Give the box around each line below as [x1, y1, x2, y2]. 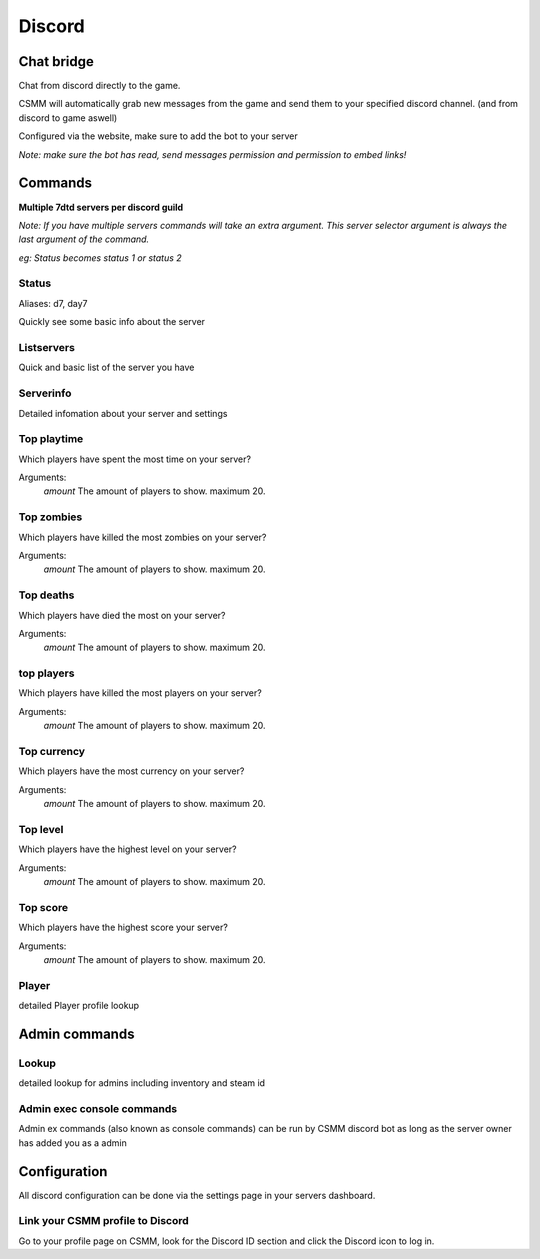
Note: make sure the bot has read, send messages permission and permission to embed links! [18, 148, 407, 160]
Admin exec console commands [18, 1102, 178, 1116]
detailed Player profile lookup [18, 1000, 140, 1012]
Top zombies [18, 510, 83, 524]
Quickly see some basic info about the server [18, 316, 205, 328]
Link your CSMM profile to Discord [18, 1214, 189, 1228]
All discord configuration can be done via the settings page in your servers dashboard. [18, 1189, 376, 1201]
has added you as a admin [18, 1136, 127, 1149]
